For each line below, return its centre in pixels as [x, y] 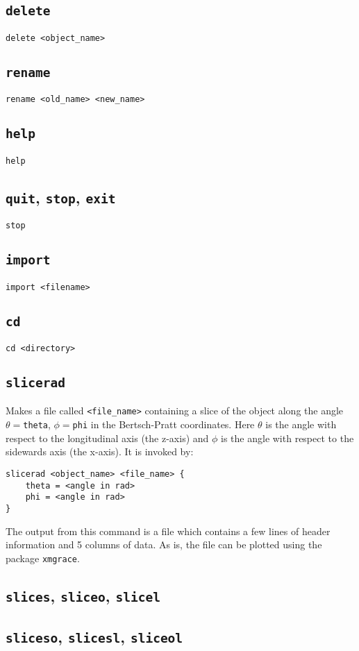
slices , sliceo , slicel [83, 595]
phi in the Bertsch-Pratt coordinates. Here [164, 424]
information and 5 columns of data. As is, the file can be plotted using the [164, 544]
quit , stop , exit [61, 197]
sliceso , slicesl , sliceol [94, 637]
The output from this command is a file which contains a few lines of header [168, 531]
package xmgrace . [43, 558]
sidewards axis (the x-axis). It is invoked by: [100, 451]
